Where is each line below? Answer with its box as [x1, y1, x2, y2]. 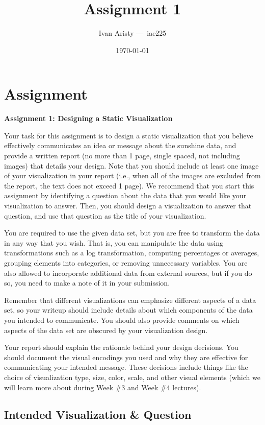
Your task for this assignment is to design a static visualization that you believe [4, 130, 253, 140]
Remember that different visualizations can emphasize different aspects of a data [4, 294, 256, 305]
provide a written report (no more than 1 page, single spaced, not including [4, 150, 240, 161]
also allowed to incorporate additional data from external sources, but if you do [4, 267, 252, 278]
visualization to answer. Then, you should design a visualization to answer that [4, 200, 252, 210]
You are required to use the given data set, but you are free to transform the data [4, 227, 260, 238]
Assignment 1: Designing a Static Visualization [4, 113, 173, 124]
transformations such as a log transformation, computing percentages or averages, [4, 247, 259, 258]
